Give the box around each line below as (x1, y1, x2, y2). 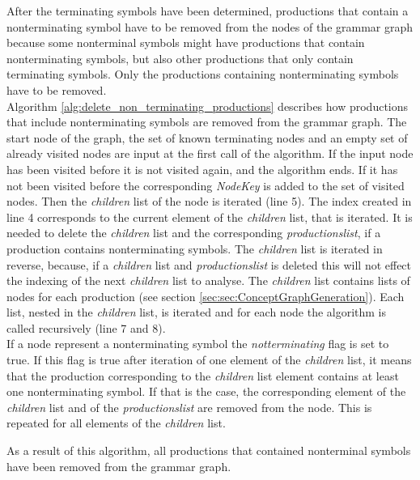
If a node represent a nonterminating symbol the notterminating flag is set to (6, 335, 389, 352)
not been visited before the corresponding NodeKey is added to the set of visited (6, 176, 405, 193)
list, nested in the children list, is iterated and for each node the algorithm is (6, 304, 387, 321)
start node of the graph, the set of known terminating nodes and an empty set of (6, 129, 408, 146)
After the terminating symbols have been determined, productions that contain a (6, 2, 409, 19)
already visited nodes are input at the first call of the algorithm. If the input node (6, 145, 414, 162)
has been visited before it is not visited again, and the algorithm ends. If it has (6, 160, 398, 177)
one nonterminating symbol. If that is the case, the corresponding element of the (6, 383, 406, 400)
